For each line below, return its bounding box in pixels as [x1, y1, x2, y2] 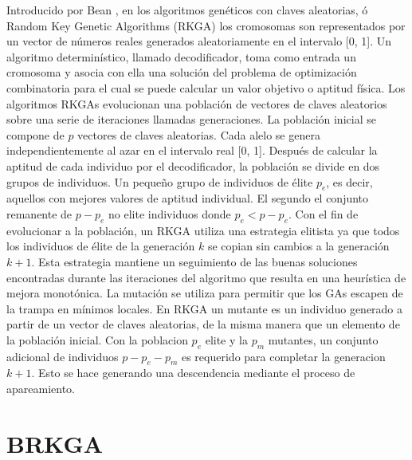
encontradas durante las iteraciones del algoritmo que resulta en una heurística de [6, 269, 406, 285]
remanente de [6, 205, 73, 222]
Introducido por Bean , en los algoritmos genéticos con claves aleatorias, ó [6, 2, 368, 18]
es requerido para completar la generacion [181, 348, 386, 364]
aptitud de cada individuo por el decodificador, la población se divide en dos [6, 157, 380, 174]
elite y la [205, 331, 248, 348]
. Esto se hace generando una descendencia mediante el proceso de [31, 364, 355, 381]
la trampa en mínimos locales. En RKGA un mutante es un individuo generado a [6, 300, 403, 316]
